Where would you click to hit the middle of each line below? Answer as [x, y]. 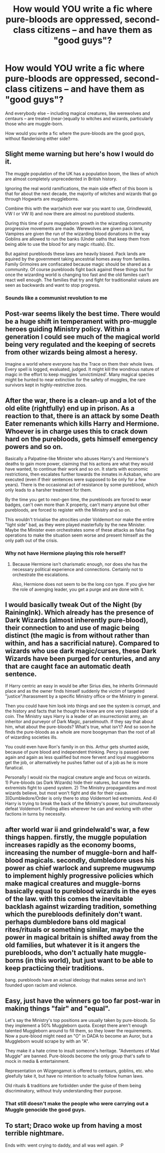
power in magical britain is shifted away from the [82, 937]
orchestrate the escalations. [41, 575]
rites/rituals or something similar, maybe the [75, 930]
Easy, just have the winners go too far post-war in [83, 1000]
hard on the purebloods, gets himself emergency [82, 439]
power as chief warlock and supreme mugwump [81, 868]
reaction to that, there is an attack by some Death [82, 416]
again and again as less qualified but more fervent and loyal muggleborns [80, 757]
